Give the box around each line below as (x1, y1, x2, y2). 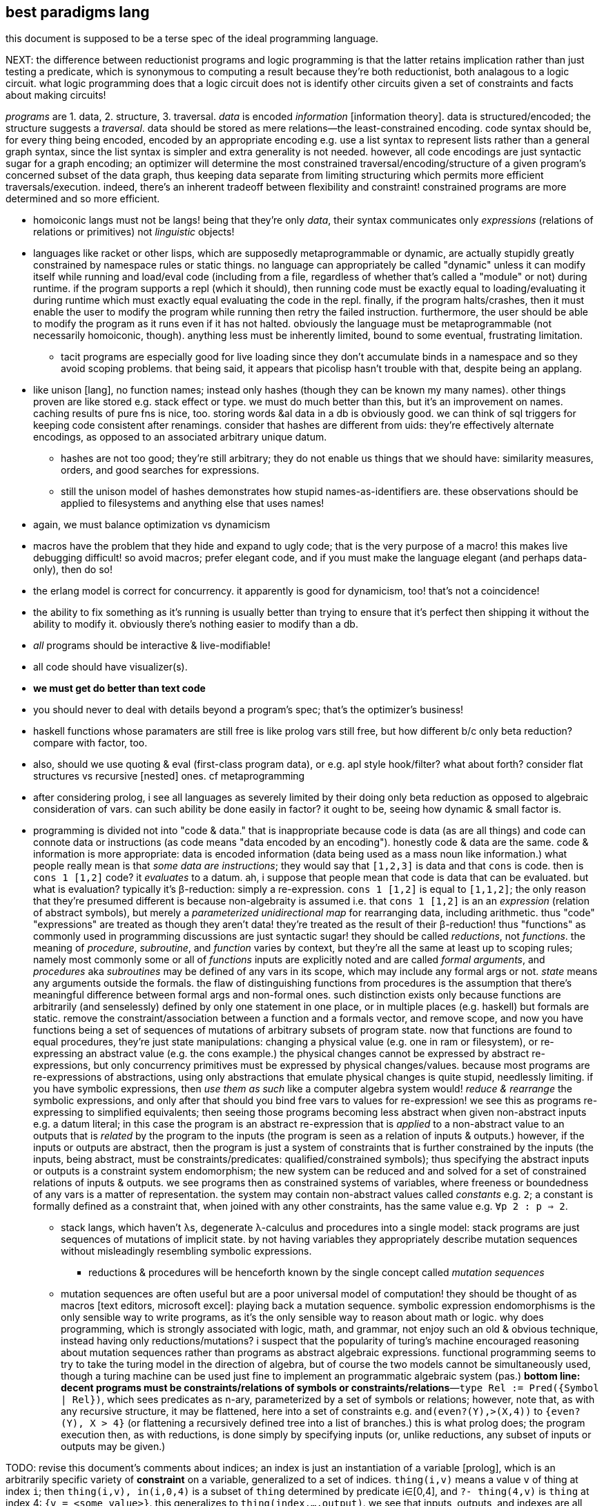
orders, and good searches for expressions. (61, 464, 260, 476)
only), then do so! (33, 563, 113, 576)
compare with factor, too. (33, 737, 148, 749)
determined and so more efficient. (6, 193, 160, 205)
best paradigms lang (6, 3, 150, 21)
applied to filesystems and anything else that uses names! (61, 497, 324, 510)
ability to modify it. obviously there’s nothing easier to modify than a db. (33, 618, 358, 630)
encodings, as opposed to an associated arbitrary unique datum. (33, 431, 327, 443)
